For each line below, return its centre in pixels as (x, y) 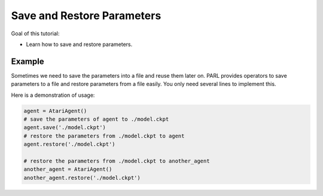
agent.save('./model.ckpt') (65, 128)
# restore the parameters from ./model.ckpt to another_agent (117, 161)
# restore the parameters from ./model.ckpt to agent (104, 136)
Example (28, 61)
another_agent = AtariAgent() (68, 169)
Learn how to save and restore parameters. (79, 44)
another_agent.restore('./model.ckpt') (82, 177)
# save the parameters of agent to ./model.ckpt (96, 119)
